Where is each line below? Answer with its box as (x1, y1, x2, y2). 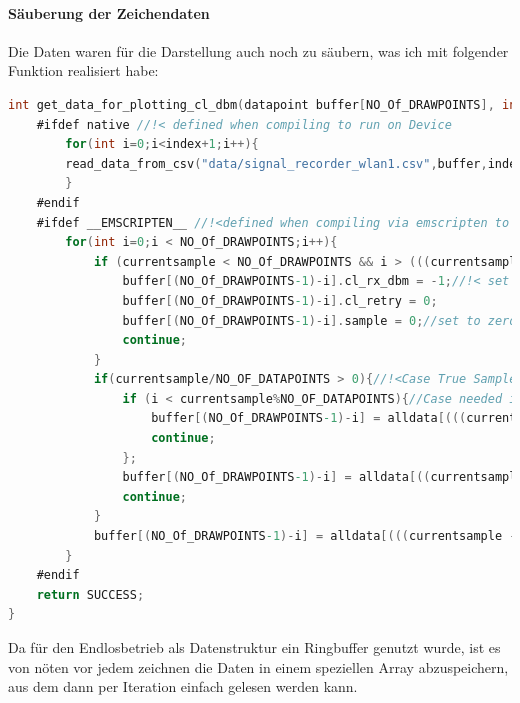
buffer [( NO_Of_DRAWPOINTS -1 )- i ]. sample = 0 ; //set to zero (122, 313, 517, 328)
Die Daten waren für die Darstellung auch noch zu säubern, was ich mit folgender (8, 40, 509, 61)
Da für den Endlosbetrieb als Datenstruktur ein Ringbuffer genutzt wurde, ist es (8, 637, 501, 658)
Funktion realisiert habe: (8, 60, 159, 81)
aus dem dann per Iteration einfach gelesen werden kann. (8, 676, 358, 697)
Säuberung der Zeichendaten (8, 2, 210, 23)
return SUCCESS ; (36, 587, 145, 602)
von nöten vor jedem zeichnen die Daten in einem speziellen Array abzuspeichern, (8, 656, 509, 677)
